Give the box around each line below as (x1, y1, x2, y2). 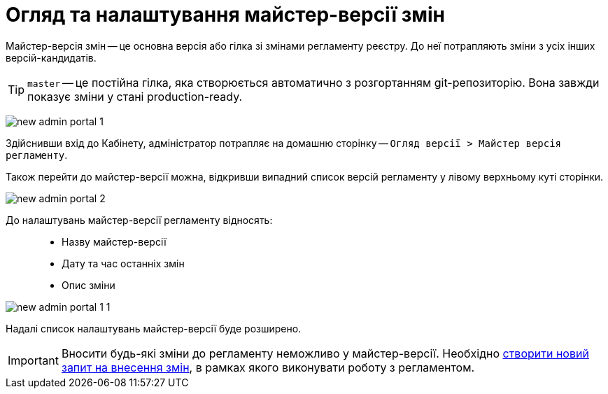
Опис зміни (62, 279, 115, 291)
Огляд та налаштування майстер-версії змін (6, 3, 445, 27)
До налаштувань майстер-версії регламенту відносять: (6, 213, 273, 226)
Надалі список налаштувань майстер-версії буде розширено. (6, 322, 302, 335)
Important (8, 353, 59, 367)
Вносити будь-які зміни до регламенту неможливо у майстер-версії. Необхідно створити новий (61, 346, 589, 360)
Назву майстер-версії (62, 235, 167, 248)
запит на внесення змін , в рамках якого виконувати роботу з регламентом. (61, 360, 475, 374)
